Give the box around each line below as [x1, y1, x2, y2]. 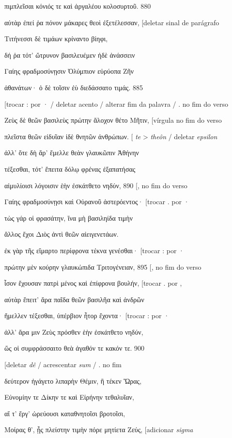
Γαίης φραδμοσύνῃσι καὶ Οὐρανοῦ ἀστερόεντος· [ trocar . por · [4, 196, 189, 207]
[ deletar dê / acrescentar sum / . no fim [4, 359, 122, 370]
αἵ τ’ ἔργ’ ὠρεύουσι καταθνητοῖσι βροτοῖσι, [4, 408, 125, 418]
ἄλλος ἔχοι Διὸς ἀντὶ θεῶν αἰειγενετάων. [4, 229, 119, 239]
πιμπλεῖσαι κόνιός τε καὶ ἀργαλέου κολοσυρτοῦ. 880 [4, 1, 151, 11]
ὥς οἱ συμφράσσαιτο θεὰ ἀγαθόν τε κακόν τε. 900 [4, 343, 145, 353]
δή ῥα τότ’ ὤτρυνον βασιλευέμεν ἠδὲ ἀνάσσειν [4, 49, 135, 60]
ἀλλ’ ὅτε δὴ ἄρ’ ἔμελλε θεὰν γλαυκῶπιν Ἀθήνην [4, 147, 139, 158]
